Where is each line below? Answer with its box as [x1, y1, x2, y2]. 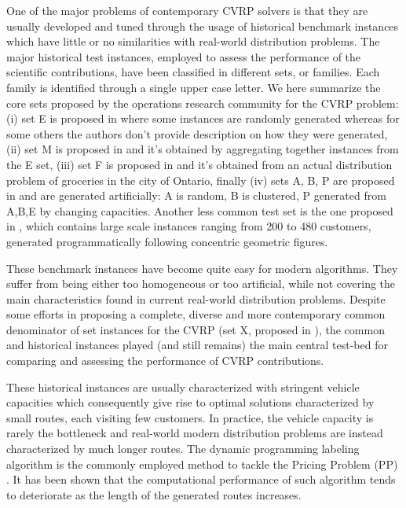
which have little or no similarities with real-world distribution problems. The [6, 33, 380, 50]
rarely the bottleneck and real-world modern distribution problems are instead [6, 425, 383, 441]
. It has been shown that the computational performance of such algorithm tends [6, 471, 396, 488]
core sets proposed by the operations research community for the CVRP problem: [6, 94, 399, 111]
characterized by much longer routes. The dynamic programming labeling [6, 440, 360, 457]
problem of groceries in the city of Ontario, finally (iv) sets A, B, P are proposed [6, 171, 395, 188]
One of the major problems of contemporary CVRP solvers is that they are [6, 2, 368, 18]
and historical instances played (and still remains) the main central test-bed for [6, 337, 388, 353]
